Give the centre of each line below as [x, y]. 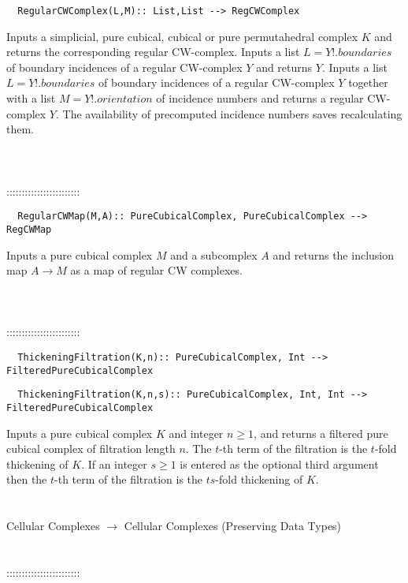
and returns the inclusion [334, 254]
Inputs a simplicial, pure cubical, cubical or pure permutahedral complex [182, 36]
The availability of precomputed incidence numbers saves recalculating [232, 113]
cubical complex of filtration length [91, 448]
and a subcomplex [214, 254]
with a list [31, 98]
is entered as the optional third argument [279, 463]
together [368, 82]
